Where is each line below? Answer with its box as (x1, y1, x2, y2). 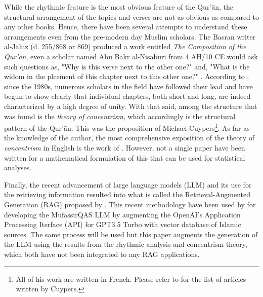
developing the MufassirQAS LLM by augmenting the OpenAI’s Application (4, 209, 241, 219)
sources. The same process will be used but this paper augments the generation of (4, 229, 258, 239)
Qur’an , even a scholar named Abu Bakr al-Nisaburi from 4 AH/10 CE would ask (4, 51, 258, 61)
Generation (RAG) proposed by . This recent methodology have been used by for (4, 199, 256, 209)
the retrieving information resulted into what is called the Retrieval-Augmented (4, 189, 251, 200)
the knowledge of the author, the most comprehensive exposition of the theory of (4, 132, 255, 143)
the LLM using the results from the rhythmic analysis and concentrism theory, (4, 239, 247, 249)
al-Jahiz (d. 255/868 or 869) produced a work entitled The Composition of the (4, 41, 246, 52)
